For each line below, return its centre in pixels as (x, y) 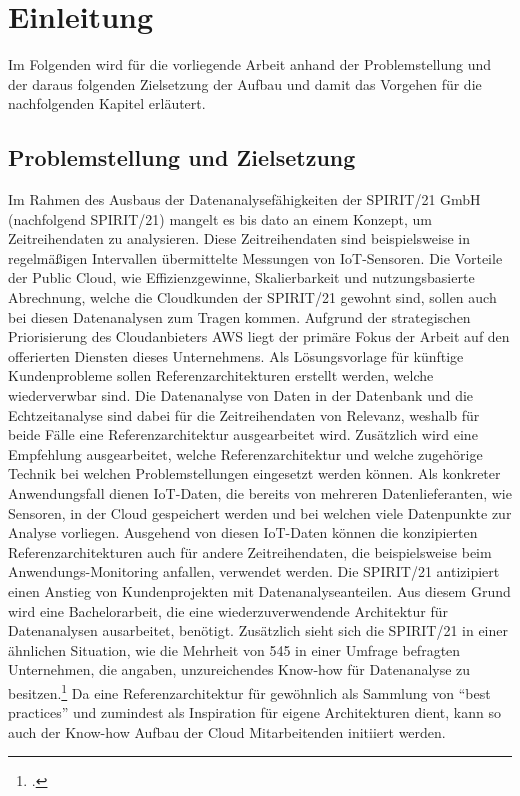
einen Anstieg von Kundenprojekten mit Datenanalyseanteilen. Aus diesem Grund (259, 590)
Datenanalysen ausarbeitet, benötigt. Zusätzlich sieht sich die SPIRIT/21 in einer (258, 630)
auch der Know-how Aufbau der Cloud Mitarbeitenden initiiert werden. (227, 731)
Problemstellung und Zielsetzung (182, 157)
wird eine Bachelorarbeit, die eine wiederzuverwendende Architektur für (228, 610)
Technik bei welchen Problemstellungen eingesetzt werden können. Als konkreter (254, 473)
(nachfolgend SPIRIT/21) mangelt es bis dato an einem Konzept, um (220, 218)
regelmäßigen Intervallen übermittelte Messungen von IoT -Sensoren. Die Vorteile (255, 257)
